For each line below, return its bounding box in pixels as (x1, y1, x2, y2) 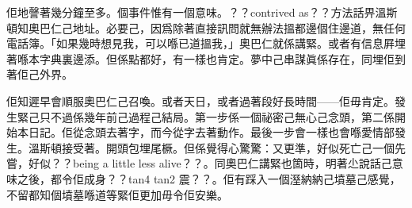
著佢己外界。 (6, 66, 73, 83)
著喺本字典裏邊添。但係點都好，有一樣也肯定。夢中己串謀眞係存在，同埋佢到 (6, 50, 406, 67)
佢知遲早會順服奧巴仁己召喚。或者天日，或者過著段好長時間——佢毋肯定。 (6, 92, 395, 109)
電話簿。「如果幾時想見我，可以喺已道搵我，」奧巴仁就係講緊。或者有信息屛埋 (6, 35, 406, 52)
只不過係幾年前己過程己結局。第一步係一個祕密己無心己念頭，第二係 (39, 108, 395, 125)
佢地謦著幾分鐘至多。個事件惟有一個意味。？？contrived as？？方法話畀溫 (6, 4, 387, 20)
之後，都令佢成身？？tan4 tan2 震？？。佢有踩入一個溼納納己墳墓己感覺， (17, 170, 401, 187)
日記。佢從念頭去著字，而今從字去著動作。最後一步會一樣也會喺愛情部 (28, 124, 395, 141)
